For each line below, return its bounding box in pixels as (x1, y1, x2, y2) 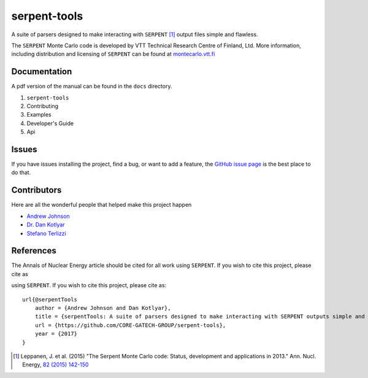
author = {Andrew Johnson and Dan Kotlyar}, (34, 304, 171, 312)
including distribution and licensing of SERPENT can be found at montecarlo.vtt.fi (11, 50, 215, 58)
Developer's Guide (26, 120, 74, 127)
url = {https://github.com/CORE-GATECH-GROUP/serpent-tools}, (34, 322, 226, 328)
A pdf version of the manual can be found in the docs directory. (11, 83, 172, 90)
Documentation (11, 66, 72, 77)
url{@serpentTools (22, 296, 78, 303)
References (11, 245, 56, 256)
